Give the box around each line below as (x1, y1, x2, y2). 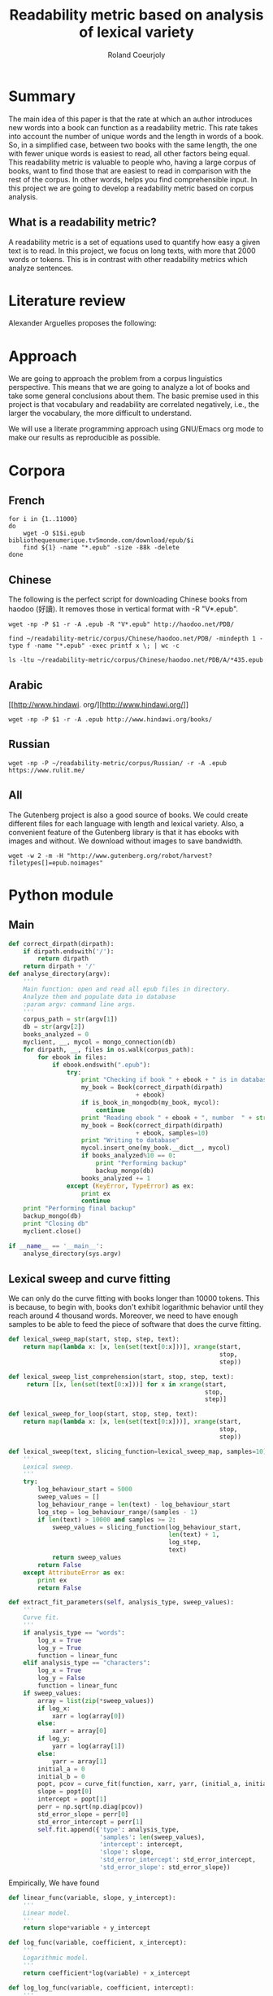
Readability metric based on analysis (9, 6, 264, 24)
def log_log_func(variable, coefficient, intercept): (8, 1984, 195, 1992)
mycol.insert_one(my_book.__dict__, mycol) (80, 1144, 231, 1153)
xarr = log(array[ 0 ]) (51, 1712, 126, 1720)
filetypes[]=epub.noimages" (8, 859, 104, 867)
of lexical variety (79, 23, 194, 42)
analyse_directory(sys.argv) (23, 1250, 122, 1258)
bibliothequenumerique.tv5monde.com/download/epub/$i (8, 536, 195, 545)
